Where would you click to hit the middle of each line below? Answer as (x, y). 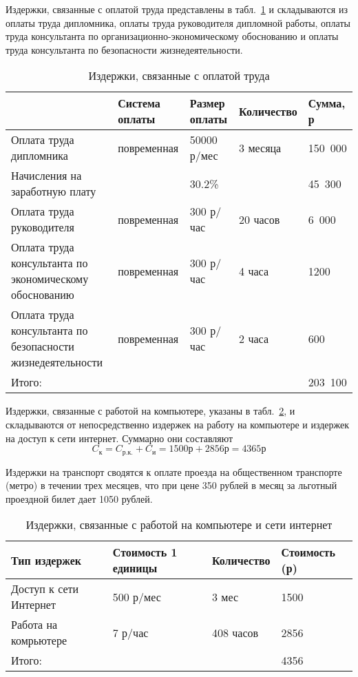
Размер (207, 103)
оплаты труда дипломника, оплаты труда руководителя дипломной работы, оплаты (178, 22)
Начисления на (46, 176)
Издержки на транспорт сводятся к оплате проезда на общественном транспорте (174, 471)
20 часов (260, 219)
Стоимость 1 (145, 552)
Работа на (34, 625)
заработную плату (54, 191)
